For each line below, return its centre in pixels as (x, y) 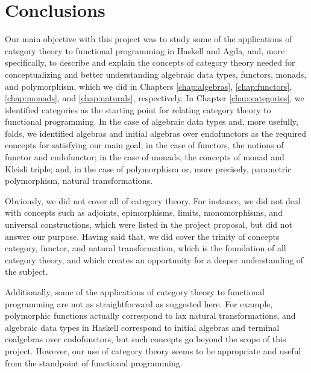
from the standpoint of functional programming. (94, 362)
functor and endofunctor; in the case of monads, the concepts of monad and (145, 157)
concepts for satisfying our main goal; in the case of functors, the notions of (144, 145)
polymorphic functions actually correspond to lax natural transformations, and (150, 315)
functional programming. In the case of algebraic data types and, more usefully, (152, 121)
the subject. (27, 271)
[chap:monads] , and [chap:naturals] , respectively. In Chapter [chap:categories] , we (155, 98)
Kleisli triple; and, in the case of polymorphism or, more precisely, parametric (148, 168)
